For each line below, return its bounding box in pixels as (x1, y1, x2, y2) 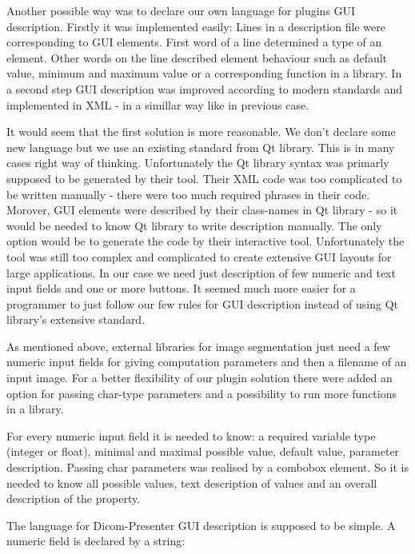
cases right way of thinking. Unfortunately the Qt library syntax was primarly (6, 154, 389, 171)
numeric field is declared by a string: (6, 532, 186, 549)
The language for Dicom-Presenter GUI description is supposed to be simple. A (6, 516, 396, 533)
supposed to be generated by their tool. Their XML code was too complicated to (6, 169, 402, 186)
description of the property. (6, 490, 141, 507)
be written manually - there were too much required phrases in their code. (6, 185, 370, 202)
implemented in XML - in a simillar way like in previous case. (6, 96, 309, 113)
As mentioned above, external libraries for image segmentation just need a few (6, 337, 390, 354)
